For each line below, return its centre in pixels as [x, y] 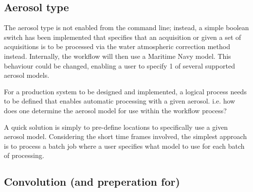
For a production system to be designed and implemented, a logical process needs [125, 91]
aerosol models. [27, 75]
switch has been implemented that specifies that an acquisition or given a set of [123, 37]
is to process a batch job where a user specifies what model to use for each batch [124, 146]
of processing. [24, 155]
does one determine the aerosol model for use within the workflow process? [115, 110]
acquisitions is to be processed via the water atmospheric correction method [117, 46]
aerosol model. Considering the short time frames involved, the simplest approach [126, 136]
